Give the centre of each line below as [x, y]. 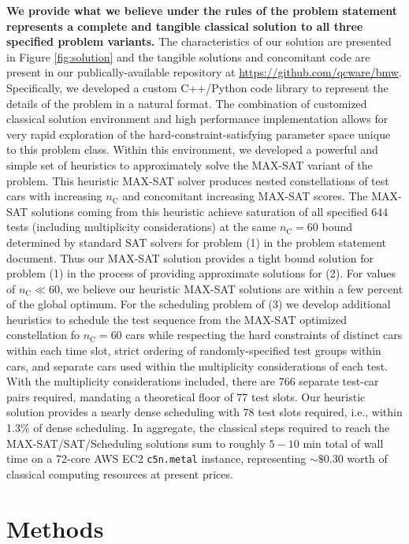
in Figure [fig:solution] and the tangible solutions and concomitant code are [188, 56]
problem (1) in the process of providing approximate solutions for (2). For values [201, 273]
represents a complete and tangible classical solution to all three [185, 26]
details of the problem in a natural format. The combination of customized [187, 103]
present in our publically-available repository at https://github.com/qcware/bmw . [204, 72]
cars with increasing [54, 196]
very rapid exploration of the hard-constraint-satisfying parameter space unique [199, 134]
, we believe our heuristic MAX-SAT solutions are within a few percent [231, 288]
